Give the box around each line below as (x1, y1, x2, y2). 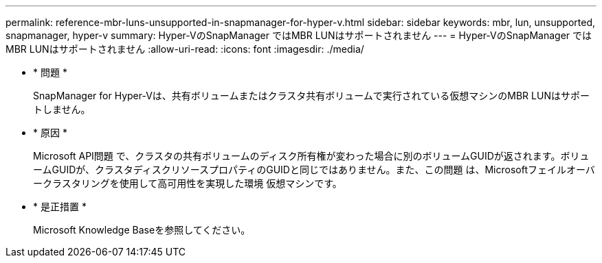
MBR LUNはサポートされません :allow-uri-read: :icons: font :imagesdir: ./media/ (5, 43, 364, 55)
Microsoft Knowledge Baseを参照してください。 (33, 224, 251, 236)
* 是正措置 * (33, 201, 87, 212)
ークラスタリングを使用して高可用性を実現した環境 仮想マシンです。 (33, 177, 342, 189)
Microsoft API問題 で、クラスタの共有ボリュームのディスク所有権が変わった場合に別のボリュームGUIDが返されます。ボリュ (33, 150, 590, 162)
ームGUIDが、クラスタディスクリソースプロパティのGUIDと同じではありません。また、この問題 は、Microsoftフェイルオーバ (33, 164, 595, 175)
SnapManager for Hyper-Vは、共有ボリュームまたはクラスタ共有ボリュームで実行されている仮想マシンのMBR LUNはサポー (33, 90, 590, 101)
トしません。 (33, 103, 91, 115)
